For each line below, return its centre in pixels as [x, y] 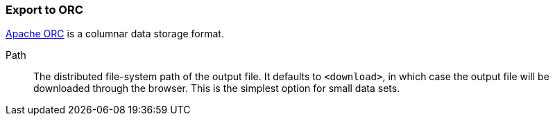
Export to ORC [44, 10]
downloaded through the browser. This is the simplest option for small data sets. [217, 89]
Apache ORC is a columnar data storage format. [115, 34]
